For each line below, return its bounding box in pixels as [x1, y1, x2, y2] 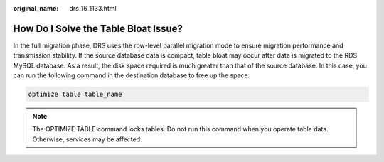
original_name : [13, 4, 59, 12]
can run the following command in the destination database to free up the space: [13, 71, 250, 80]
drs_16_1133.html [69, 4, 117, 12]
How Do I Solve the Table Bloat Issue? [13, 22, 183, 35]
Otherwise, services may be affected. [32, 135, 142, 144]
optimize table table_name [28, 90, 122, 99]
